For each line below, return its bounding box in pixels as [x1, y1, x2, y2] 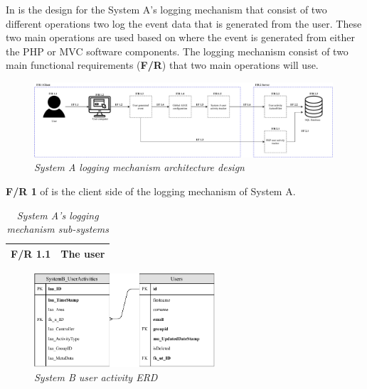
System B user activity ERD [34, 370, 158, 385]
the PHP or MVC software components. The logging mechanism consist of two [6, 43, 349, 58]
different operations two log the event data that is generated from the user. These [6, 16, 362, 31]
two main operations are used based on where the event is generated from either [6, 30, 355, 45]
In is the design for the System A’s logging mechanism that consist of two [6, 2, 327, 16]
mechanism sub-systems [6, 221, 109, 236]
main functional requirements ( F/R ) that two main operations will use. [6, 57, 319, 72]
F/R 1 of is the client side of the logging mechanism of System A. [6, 183, 296, 198]
